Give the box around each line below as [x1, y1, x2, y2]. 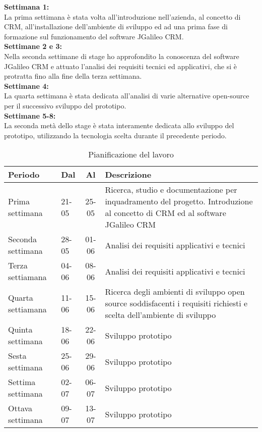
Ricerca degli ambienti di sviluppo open [105, 286, 245, 298]
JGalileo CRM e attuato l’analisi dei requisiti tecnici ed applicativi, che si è [4, 61, 237, 71]
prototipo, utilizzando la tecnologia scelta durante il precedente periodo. [4, 130, 227, 140]
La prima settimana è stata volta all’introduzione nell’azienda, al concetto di [4, 11, 241, 22]
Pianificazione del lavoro [88, 148, 174, 160]
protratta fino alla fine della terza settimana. [4, 71, 142, 81]
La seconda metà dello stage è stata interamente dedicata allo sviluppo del [4, 120, 234, 131]
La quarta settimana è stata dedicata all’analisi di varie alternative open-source [4, 90, 249, 101]
